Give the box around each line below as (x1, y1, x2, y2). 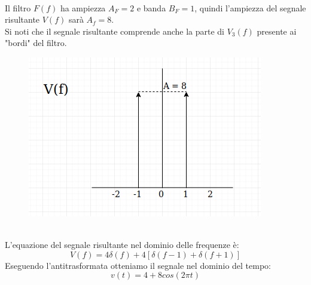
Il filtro (5, 1, 31, 14)
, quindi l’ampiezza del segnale (194, 1, 306, 14)
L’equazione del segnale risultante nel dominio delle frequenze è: (5, 238, 239, 251)
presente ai (257, 24, 297, 37)
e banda (136, 1, 166, 14)
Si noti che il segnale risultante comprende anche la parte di (5, 24, 224, 37)
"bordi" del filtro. (5, 36, 67, 49)
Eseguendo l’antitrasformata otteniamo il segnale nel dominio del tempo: (5, 259, 272, 271)
